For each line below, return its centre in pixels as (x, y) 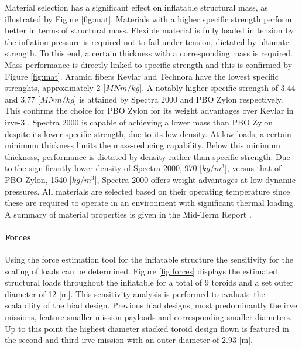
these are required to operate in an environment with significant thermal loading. (150, 203)
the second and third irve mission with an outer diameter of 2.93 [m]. (129, 340)
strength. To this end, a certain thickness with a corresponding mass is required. (149, 53)
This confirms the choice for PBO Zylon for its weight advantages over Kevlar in (149, 111)
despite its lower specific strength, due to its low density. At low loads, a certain (148, 133)
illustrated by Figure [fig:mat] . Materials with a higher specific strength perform (148, 18)
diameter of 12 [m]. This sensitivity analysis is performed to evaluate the (135, 293)
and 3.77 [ (23, 99)
